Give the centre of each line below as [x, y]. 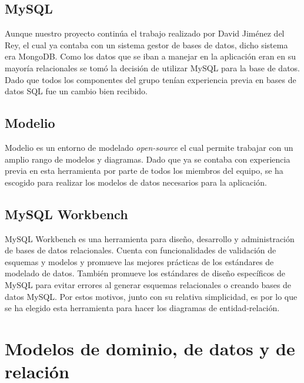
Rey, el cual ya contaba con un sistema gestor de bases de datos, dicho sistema [146, 44]
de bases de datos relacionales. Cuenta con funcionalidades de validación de [141, 250]
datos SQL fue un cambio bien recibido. [76, 91]
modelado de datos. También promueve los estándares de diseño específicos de [145, 273]
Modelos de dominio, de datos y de [150, 348]
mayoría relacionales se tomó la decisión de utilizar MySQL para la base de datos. [152, 67]
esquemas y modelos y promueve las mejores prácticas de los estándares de [139, 261]
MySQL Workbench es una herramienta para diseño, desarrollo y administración [150, 238]
